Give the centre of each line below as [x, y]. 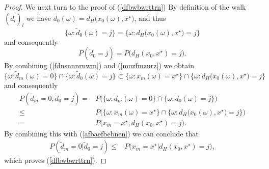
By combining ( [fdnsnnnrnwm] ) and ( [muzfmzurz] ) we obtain [99, 65]
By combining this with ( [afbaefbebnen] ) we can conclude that [101, 133]
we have [39, 18]
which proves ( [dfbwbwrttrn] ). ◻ [56, 160]
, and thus [150, 18]
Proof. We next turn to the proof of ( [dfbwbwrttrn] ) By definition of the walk [125, 7]
